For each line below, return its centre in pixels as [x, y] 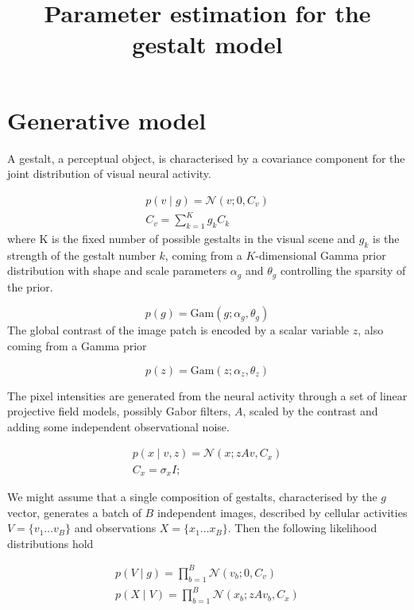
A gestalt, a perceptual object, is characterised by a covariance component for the [206, 158]
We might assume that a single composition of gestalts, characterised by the [192, 496]
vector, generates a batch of [74, 512]
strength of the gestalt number [81, 255]
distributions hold [50, 543]
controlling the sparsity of [343, 270]
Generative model [107, 120]
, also [371, 330]
